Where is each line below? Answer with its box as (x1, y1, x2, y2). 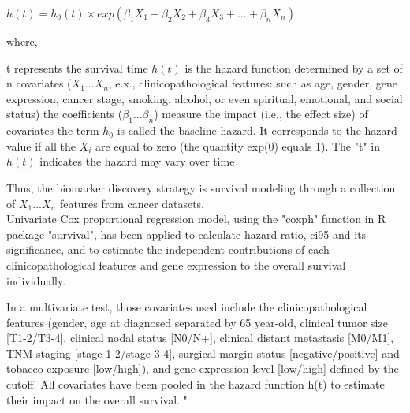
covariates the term (6, 122, 99, 139)
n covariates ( (6, 75, 72, 91)
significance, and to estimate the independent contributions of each (6, 241, 330, 258)
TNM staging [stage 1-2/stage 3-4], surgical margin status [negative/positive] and (6, 344, 400, 361)
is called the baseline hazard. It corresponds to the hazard (117, 122, 397, 139)
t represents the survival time (6, 59, 148, 76)
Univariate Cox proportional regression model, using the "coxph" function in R (6, 210, 386, 227)
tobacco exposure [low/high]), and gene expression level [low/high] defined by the (6, 360, 399, 377)
